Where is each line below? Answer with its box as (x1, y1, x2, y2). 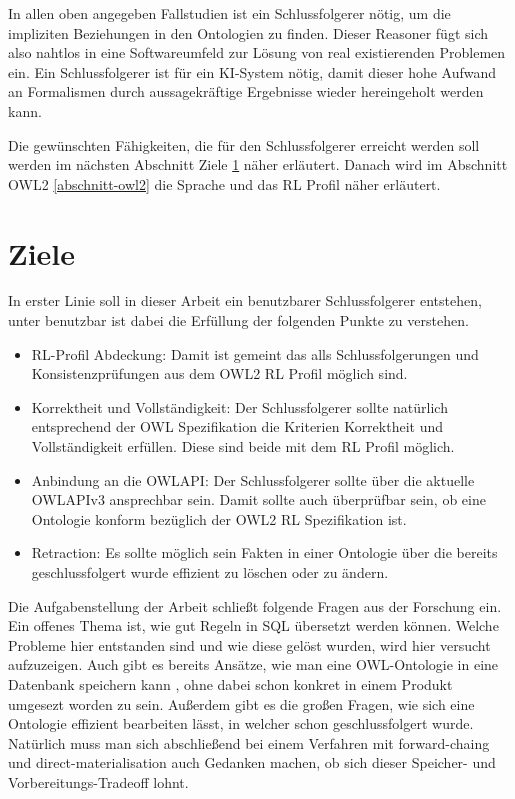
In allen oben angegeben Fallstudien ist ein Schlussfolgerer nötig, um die (8, 3, 451, 23)
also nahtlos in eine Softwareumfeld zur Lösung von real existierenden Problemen (8, 42, 506, 63)
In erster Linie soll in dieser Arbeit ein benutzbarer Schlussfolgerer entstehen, (8, 290, 482, 311)
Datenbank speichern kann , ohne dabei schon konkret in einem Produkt (8, 673, 453, 694)
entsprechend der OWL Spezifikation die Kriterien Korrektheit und (31, 416, 444, 437)
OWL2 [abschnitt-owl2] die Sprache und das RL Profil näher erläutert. (8, 173, 441, 194)
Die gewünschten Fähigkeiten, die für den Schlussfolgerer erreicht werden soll (8, 134, 480, 155)
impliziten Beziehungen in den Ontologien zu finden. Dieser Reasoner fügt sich (8, 22, 489, 43)
